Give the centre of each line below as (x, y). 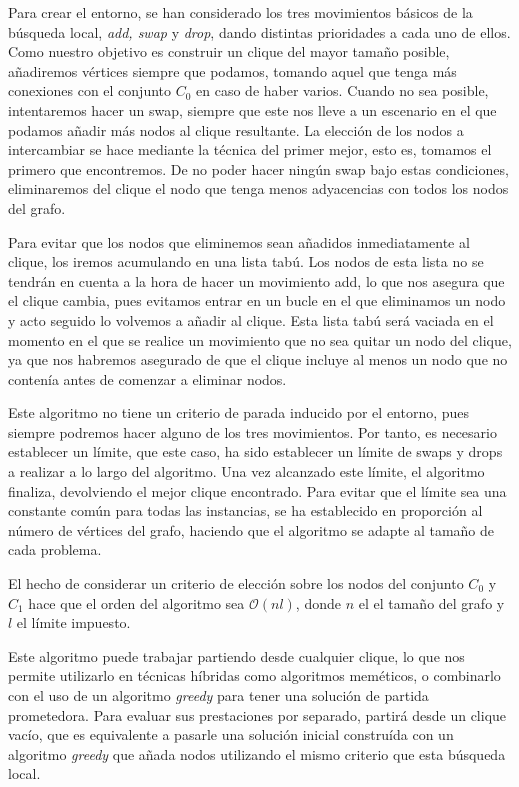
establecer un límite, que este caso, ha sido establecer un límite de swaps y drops (255, 451)
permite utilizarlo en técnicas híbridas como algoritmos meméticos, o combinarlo (254, 675)
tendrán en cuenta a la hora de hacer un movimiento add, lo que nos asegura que (256, 280)
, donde (318, 602)
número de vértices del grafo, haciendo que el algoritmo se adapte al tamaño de (251, 529)
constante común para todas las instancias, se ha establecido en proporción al (245, 510)
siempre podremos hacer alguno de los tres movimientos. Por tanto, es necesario (252, 431)
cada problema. (55, 549)
